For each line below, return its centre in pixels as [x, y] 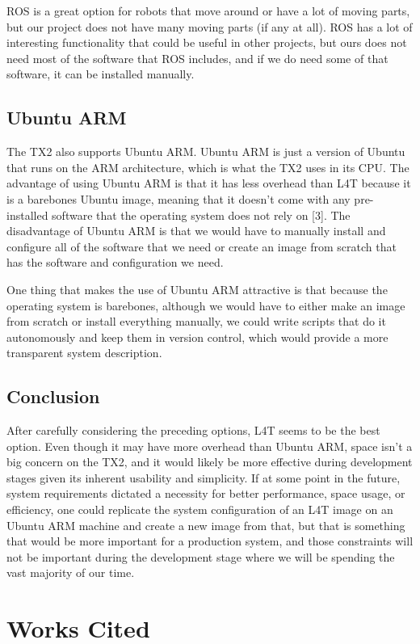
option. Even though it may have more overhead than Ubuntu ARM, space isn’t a [210, 446]
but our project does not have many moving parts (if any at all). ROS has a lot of [210, 26]
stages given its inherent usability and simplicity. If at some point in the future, [204, 477]
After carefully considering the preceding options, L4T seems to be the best [193, 430]
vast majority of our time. [71, 572]
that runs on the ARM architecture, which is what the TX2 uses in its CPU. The [208, 167]
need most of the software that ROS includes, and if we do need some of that [197, 58]
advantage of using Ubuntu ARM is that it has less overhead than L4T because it [209, 183]
